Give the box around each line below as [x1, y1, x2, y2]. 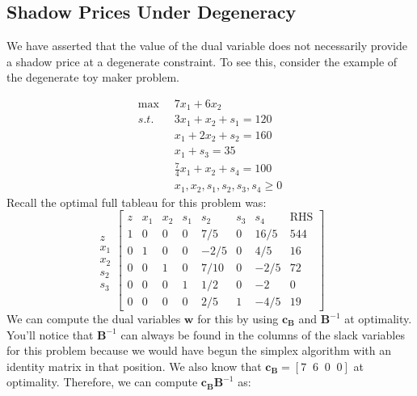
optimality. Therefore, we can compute [6, 373, 198, 390]
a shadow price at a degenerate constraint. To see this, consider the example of [6, 53, 398, 70]
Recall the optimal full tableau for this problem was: [6, 193, 267, 210]
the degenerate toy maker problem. [6, 69, 179, 86]
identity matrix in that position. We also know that [6, 357, 262, 374]
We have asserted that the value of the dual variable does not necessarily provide [6, 37, 407, 54]
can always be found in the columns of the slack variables [120, 326, 405, 343]
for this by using [197, 310, 279, 327]
